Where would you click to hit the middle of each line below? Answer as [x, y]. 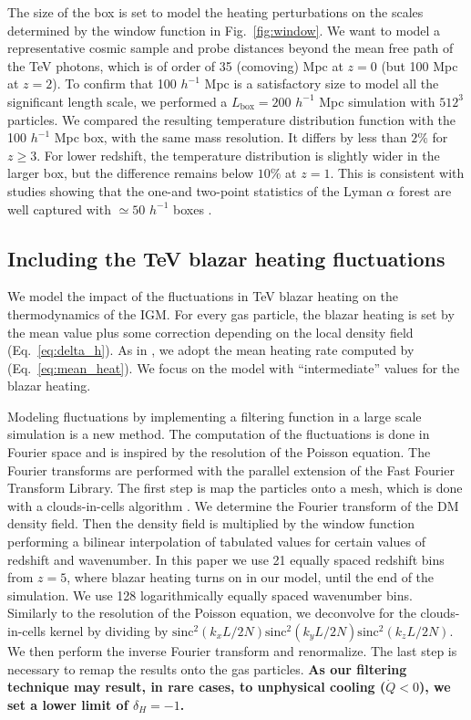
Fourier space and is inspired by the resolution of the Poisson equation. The [219, 452]
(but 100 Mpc [420, 65]
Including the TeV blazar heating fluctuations [226, 258]
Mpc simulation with [377, 101]
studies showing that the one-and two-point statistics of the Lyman [195, 190]
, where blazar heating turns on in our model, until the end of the [251, 577]
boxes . [193, 209]
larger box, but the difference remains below [131, 173]
